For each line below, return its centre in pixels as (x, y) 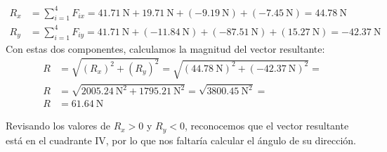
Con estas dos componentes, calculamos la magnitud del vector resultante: (165, 48)
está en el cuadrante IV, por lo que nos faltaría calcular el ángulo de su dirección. (181, 140)
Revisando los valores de (58, 126)
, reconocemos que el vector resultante (267, 126)
